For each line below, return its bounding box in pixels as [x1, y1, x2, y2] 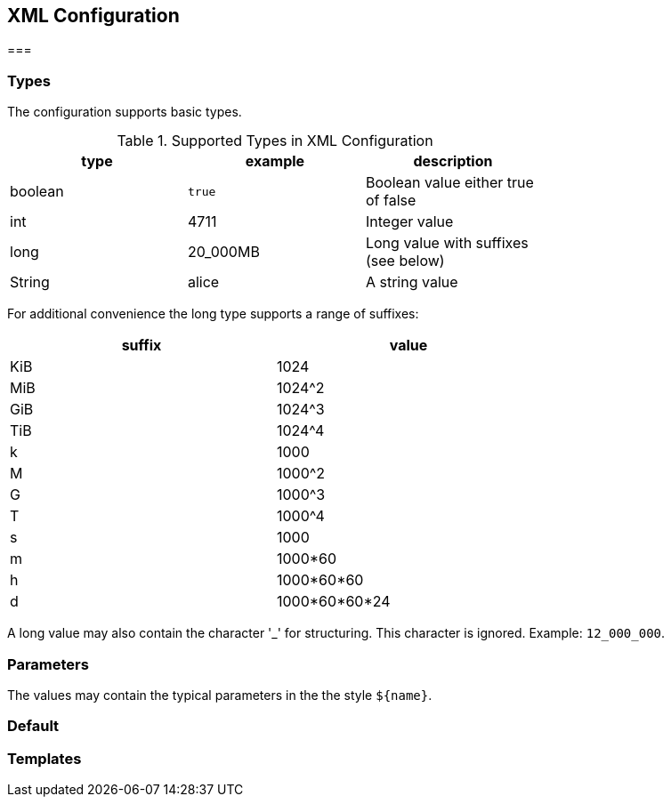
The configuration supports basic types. [7, 104, 242, 120]
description [413, 152, 493, 171]
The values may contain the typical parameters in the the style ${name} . [7, 687, 433, 703]
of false [365, 191, 416, 210]
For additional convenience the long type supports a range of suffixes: [7, 306, 419, 322]
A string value [365, 273, 458, 292]
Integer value [365, 213, 454, 231]
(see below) [365, 252, 445, 270]
